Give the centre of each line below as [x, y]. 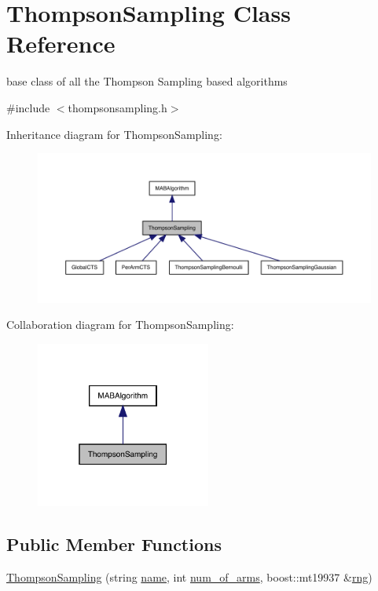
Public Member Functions [114, 544]
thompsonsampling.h [117, 107]
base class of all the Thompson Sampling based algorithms [147, 81]
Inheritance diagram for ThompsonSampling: [114, 134]
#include [28, 107]
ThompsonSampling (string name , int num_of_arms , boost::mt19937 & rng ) [189, 577]
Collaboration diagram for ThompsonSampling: [120, 325]
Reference [61, 44]
